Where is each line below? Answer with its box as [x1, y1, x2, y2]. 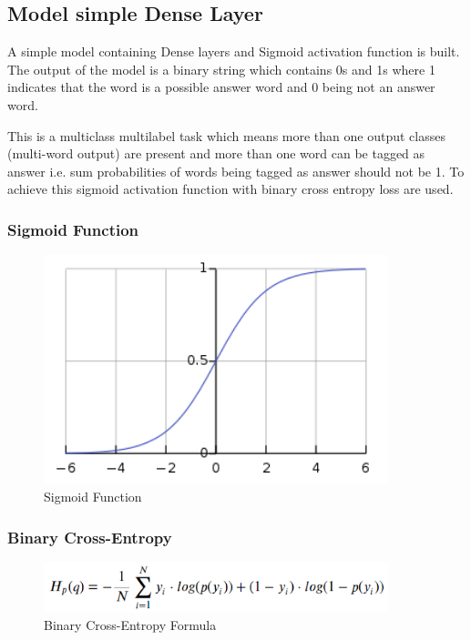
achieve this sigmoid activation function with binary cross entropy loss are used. [7, 179, 454, 198]
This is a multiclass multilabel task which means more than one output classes [7, 126, 445, 145]
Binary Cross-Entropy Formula [44, 615, 217, 635]
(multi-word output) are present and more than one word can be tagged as [7, 144, 425, 163]
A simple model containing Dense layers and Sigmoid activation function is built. [7, 42, 460, 61]
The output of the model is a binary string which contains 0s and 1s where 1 [7, 59, 435, 78]
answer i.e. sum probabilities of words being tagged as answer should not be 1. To [7, 161, 465, 180]
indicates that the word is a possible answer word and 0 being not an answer [7, 77, 435, 97]
